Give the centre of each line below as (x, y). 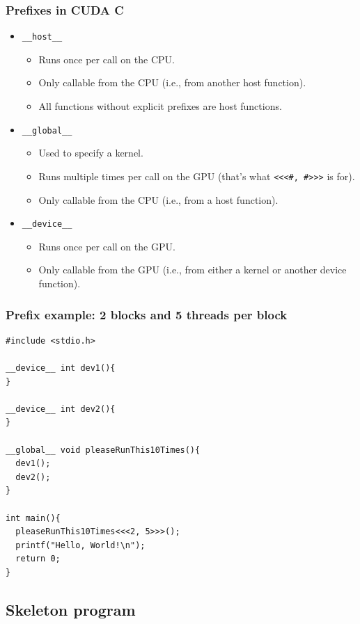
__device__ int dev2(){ (61, 409)
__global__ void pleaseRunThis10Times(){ (103, 450)
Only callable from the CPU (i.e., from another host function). (172, 82)
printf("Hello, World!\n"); (80, 545)
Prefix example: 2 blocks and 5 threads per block (147, 314)
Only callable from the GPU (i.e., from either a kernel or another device (193, 270)
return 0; (38, 559)
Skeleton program (71, 609)
